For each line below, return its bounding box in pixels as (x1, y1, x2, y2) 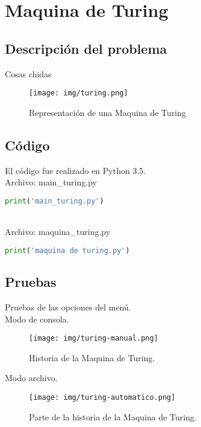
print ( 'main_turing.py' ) (5, 196, 104, 205)
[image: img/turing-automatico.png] (29, 393, 176, 402)
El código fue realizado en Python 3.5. (5, 164, 146, 176)
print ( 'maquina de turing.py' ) (5, 246, 130, 255)
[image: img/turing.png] (29, 89, 128, 98)
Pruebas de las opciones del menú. (5, 300, 131, 313)
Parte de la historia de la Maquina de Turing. (29, 410, 197, 423)
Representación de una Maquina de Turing (29, 106, 186, 118)
